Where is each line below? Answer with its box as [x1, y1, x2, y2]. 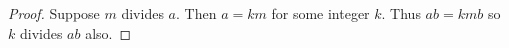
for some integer [271, 3, 370, 23]
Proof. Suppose [8, 3, 100, 23]
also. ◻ [85, 22, 132, 43]
